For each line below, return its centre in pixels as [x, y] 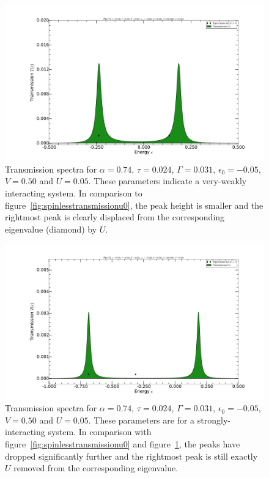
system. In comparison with [100, 432]
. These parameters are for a [142, 420]
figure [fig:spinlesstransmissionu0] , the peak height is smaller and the [134, 205]
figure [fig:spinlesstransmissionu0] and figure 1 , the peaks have [123, 444]
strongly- [214, 420]
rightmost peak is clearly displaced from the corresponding [115, 217]
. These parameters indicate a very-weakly [168, 181]
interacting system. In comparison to [74, 193]
